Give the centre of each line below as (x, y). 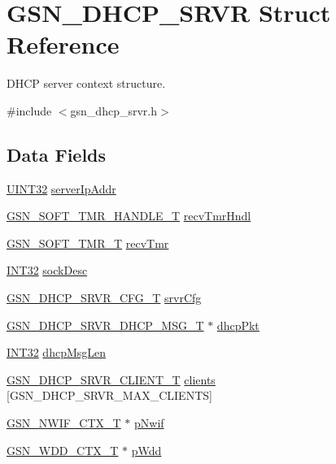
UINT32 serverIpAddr (61, 188)
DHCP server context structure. (86, 83)
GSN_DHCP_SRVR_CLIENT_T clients (111, 379)
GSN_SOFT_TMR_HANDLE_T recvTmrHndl (129, 216)
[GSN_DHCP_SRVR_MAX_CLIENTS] (109, 395)
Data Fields (57, 154)
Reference (63, 44)
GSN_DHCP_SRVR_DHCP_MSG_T (105, 325)
